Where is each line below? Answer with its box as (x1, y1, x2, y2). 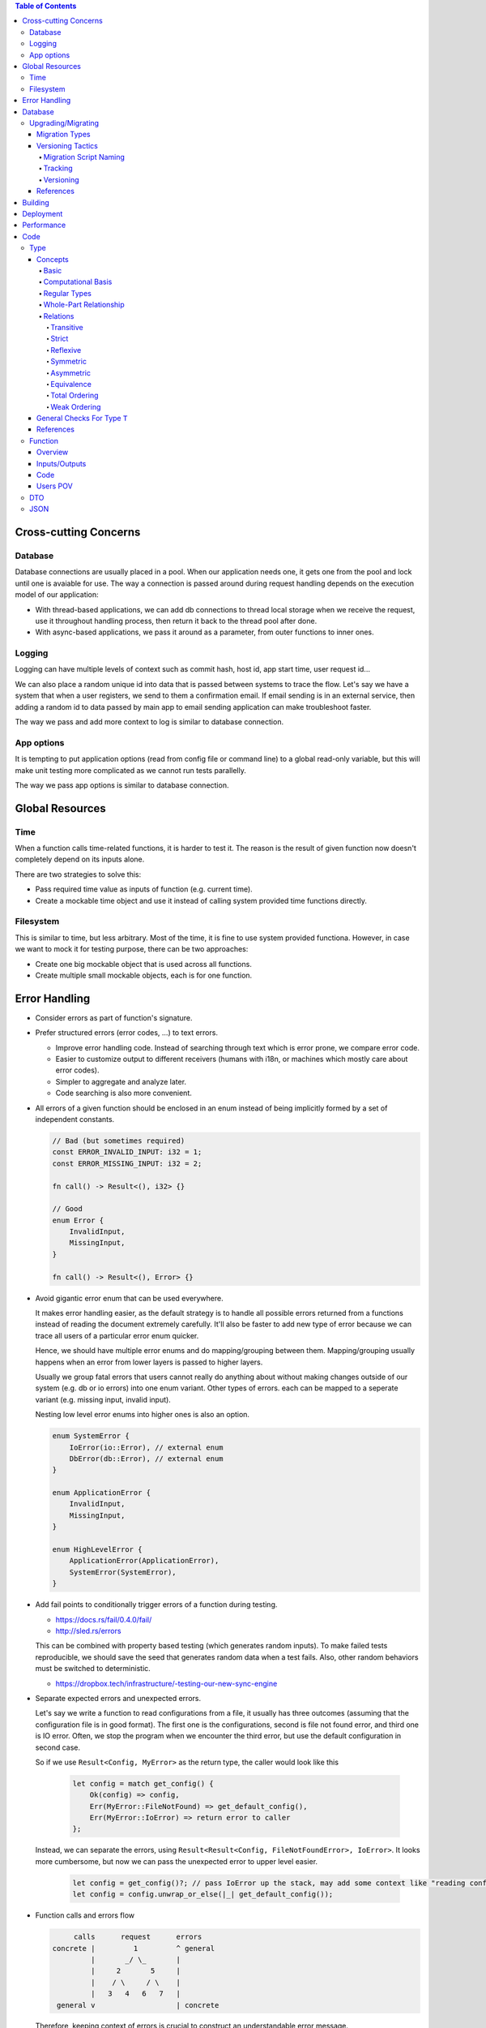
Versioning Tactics (36, 140, 99, 150)
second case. (35, 1742, 81, 1752)
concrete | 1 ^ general (52, 1944, 215, 1953)
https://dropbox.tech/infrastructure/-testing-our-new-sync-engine (55, 1678, 278, 1688)
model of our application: (15, 590, 99, 599)
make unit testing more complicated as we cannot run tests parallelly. (15, 765, 246, 775)
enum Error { (52, 1215, 104, 1225)
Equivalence (50, 379, 92, 389)
